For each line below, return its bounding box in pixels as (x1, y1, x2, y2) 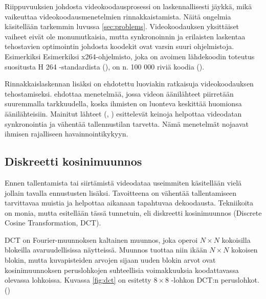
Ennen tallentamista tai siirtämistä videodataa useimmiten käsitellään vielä (5, 177, 242, 188)
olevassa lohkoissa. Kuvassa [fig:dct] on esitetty (5, 274, 151, 285)
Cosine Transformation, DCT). (5, 217, 101, 228)
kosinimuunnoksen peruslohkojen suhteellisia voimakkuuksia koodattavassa (5, 264, 239, 275)
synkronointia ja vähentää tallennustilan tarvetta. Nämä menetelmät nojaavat (5, 118, 249, 129)
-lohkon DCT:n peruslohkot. (171, 274, 259, 285)
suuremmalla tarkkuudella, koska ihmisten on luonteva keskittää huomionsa (5, 98, 242, 109)
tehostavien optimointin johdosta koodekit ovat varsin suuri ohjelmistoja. (5, 41, 234, 52)
